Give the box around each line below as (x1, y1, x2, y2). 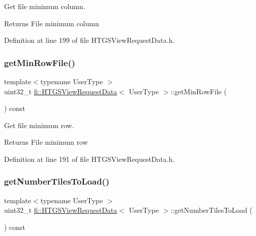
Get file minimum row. (4, 120, 74, 130)
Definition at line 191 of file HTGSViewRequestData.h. (4, 153, 175, 164)
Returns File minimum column (4, 18, 99, 28)
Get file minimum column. (4, 1, 85, 11)
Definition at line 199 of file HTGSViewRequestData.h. (4, 35, 175, 45)
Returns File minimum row (4, 137, 88, 147)
